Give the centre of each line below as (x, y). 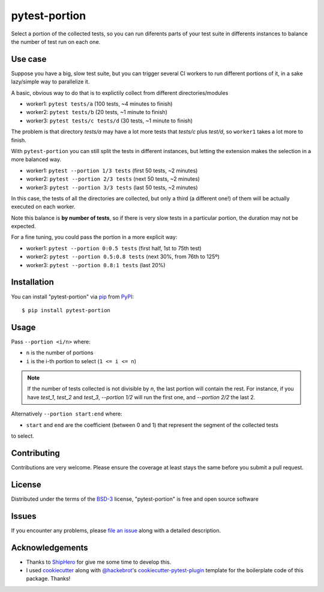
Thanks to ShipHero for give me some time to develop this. (99, 562)
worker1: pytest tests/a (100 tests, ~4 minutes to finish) (99, 104)
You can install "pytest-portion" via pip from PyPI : (73, 297)
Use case (29, 59)
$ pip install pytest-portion (66, 310)
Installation (32, 282)
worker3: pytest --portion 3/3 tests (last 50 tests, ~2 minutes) (112, 187)
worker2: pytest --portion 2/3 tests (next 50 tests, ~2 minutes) (113, 179)
